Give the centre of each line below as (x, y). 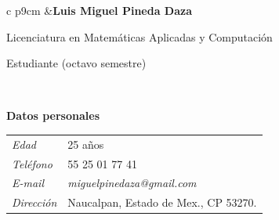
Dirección (34, 202)
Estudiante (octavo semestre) (76, 63)
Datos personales (53, 115)
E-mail (28, 183)
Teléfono (32, 163)
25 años (86, 144)
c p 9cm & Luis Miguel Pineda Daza (99, 10)
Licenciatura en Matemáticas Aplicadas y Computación (139, 36)
